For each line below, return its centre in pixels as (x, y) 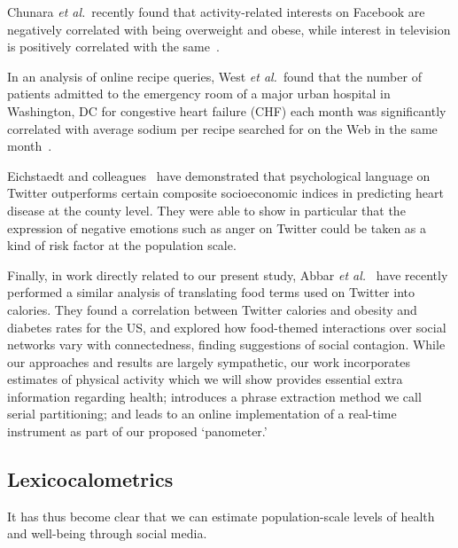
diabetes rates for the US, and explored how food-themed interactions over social (227, 327)
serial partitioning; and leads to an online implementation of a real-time (202, 414)
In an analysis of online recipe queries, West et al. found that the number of (214, 76)
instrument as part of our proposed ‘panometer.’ (137, 431)
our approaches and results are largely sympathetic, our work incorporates (209, 361)
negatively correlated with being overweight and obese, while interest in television (229, 29)
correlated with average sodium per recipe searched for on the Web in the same (222, 128)
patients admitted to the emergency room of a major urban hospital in (199, 94)
